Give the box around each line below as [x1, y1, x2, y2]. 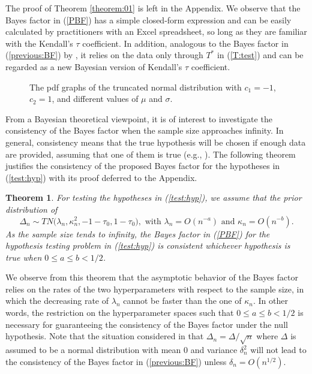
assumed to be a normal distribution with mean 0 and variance [5, 343, 238, 356]
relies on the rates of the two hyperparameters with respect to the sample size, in [5, 282, 304, 295]
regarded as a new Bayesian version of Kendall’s [5, 60, 182, 73]
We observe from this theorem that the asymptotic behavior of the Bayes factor [5, 271, 298, 283]
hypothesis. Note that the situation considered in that [5, 330, 204, 342]
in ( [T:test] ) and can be [217, 49, 304, 61]
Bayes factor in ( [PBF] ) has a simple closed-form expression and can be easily [5, 13, 292, 26]
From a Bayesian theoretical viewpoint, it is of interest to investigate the [5, 112, 272, 125]
